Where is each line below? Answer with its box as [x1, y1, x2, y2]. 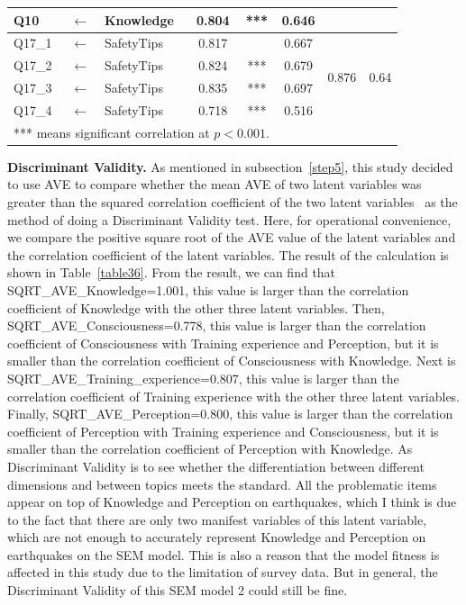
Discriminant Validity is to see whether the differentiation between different [7, 456, 425, 475]
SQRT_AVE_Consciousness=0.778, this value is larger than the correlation [7, 316, 426, 335]
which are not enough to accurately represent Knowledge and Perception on [7, 528, 426, 546]
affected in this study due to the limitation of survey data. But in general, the [7, 563, 438, 582]
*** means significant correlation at [14, 122, 210, 141]
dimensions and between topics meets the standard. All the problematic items [7, 474, 437, 493]
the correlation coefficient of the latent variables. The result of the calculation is [7, 245, 449, 264]
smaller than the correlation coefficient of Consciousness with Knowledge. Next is [7, 351, 456, 370]
